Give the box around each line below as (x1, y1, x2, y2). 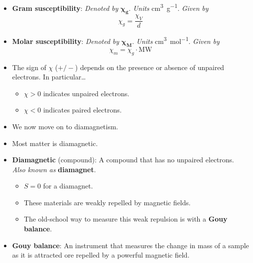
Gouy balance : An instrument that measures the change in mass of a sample (12, 240, 249, 250)
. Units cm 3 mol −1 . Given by (132, 35, 219, 46)
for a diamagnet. (43, 181, 93, 191)
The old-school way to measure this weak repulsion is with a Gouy (24, 214, 227, 224)
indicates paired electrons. (43, 105, 122, 115)
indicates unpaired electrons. (43, 88, 130, 98)
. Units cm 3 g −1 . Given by (129, 1, 209, 13)
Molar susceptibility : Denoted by (12, 36, 119, 46)
